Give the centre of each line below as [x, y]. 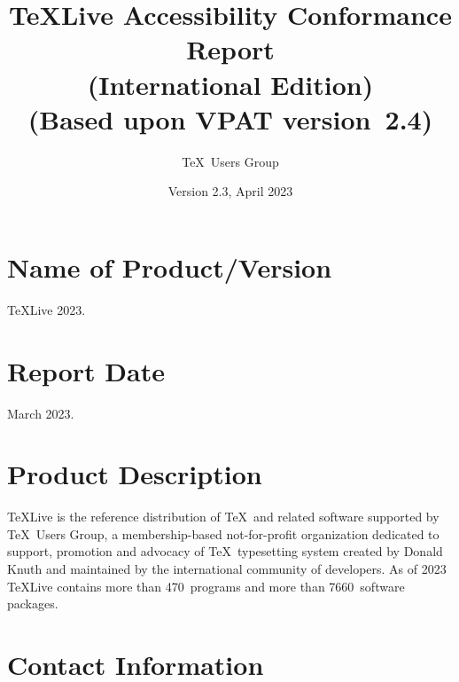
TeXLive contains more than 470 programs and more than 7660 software [206, 586]
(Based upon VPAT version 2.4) [230, 118]
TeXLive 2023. [47, 309]
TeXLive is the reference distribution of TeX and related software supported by [223, 517]
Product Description [135, 474]
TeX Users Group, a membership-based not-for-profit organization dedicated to [223, 533]
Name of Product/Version [170, 267]
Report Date [86, 370]
